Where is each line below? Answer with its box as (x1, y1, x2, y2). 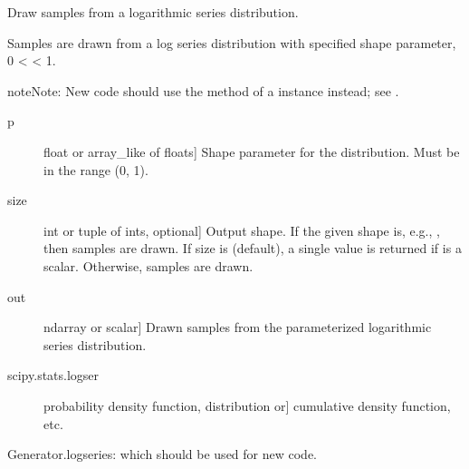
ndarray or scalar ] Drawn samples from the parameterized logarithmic (43, 318, 432, 337)
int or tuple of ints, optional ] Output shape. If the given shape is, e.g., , (43, 220, 440, 239)
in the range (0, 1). (43, 160, 148, 179)
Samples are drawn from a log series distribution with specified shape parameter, (7, 33, 456, 52)
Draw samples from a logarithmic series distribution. (7, 3, 299, 21)
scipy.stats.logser (7, 366, 100, 385)
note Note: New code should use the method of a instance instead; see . (7, 81, 399, 100)
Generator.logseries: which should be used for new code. (7, 445, 318, 464)
